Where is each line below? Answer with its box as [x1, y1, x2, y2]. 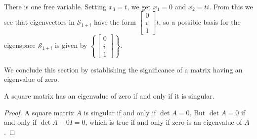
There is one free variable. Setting [4, 1, 107, 11]
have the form [94, 17, 136, 27]
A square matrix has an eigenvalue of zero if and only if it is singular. [4, 90, 214, 101]
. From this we [209, 1, 253, 11]
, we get [127, 1, 151, 11]
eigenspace [4, 40, 36, 50]
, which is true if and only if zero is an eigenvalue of [85, 117, 242, 127]
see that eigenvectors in [4, 17, 75, 27]
